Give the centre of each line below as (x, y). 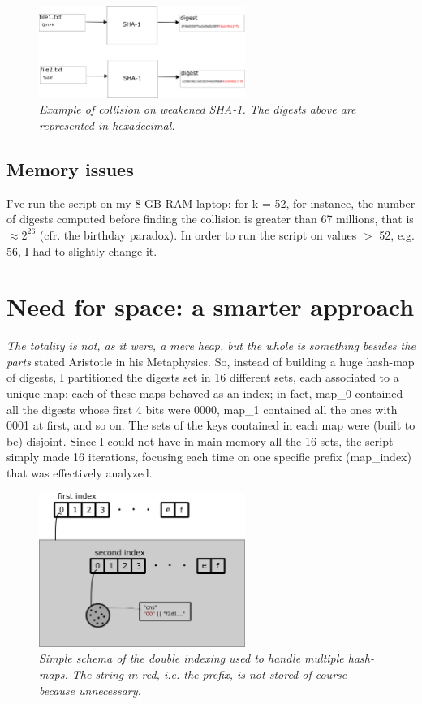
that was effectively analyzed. (80, 473)
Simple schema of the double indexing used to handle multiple (192, 658)
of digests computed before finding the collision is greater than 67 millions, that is (210, 219)
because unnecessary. (90, 690)
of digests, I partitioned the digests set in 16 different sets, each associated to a (203, 377)
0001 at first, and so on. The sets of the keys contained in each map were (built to (211, 425)
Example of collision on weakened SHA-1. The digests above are (198, 109)
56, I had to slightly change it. (82, 251)
